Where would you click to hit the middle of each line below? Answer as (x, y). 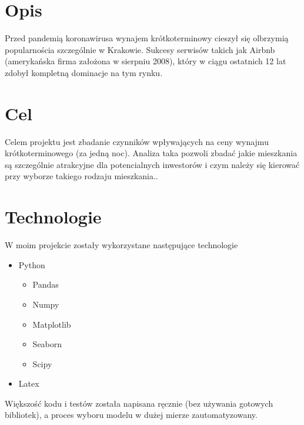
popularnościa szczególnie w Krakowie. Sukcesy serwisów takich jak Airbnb (140, 49)
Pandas (46, 284)
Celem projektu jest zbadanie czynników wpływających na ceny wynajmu (137, 141)
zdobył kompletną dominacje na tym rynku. (84, 72)
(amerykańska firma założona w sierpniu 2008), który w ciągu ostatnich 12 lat (146, 61)
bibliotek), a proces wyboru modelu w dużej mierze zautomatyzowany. (131, 415)
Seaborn (47, 344)
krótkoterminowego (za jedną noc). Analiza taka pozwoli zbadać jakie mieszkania (151, 153)
